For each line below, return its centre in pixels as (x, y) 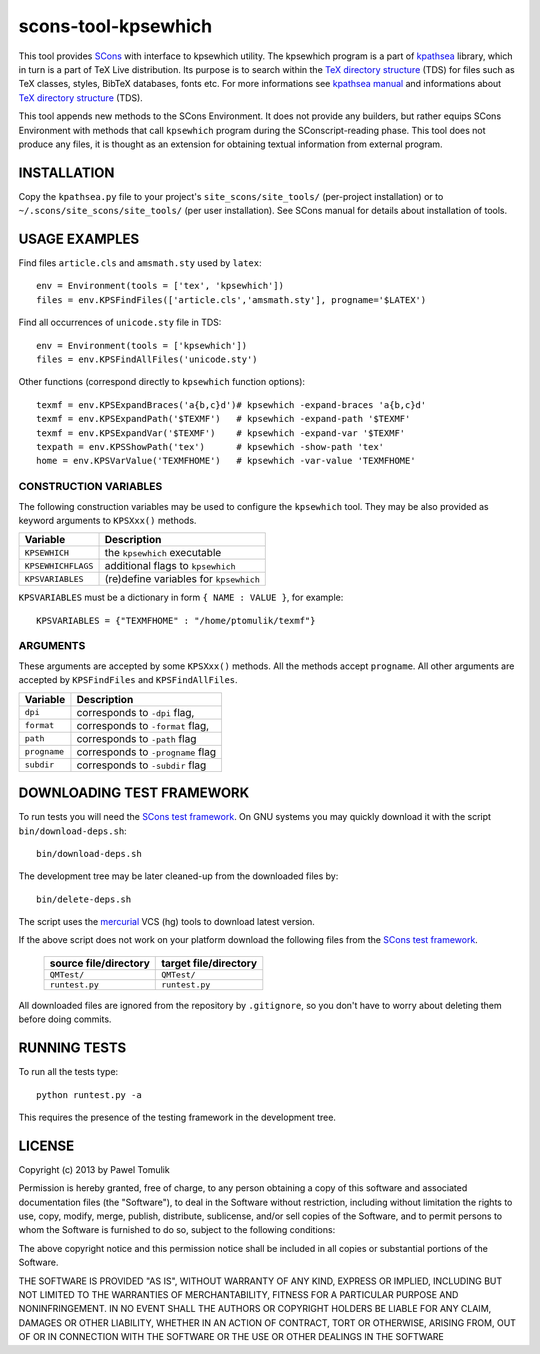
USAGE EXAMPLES (79, 239)
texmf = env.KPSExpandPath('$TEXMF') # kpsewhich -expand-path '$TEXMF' (223, 419)
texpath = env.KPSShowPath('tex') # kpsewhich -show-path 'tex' (210, 446)
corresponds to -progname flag (146, 752)
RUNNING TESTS (72, 1048)
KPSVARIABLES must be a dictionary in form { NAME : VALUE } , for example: (181, 597)
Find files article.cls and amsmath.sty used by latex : (140, 263)
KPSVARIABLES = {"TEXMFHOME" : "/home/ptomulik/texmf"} (176, 620)
